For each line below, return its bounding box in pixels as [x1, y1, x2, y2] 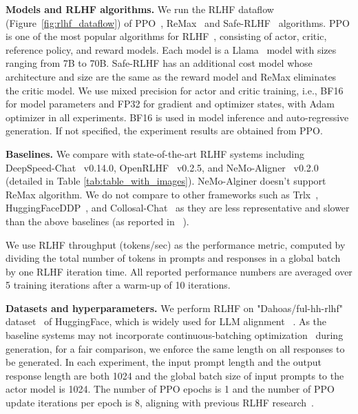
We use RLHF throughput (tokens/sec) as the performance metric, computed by [6, 237, 346, 251]
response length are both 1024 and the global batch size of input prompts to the [6, 368, 344, 382]
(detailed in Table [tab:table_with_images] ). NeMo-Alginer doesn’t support [6, 174, 326, 188]
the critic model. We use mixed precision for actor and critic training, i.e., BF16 [6, 83, 344, 97]
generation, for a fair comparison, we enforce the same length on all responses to [6, 341, 345, 355]
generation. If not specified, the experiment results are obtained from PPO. [6, 123, 323, 138]
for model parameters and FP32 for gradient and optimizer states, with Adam [6, 96, 335, 111]
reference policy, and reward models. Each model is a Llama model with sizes [6, 42, 337, 56]
